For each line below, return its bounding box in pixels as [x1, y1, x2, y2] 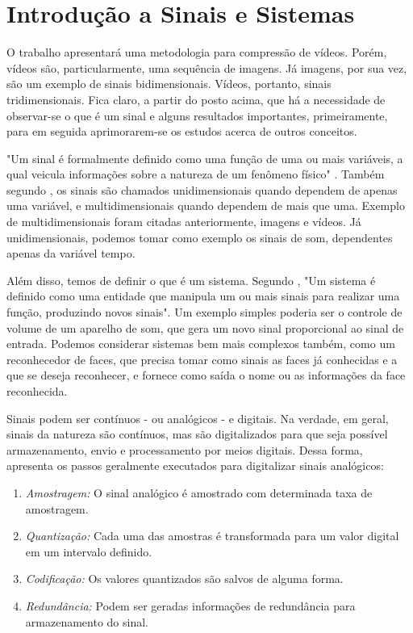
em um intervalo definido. [25, 543, 152, 560]
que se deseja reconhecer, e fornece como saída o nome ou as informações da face [6, 367, 406, 384]
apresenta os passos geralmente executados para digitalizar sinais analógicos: [6, 457, 384, 474]
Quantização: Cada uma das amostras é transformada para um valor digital [25, 527, 399, 544]
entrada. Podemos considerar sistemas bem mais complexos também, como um [6, 335, 395, 352]
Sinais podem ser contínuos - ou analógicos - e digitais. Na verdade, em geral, [6, 409, 389, 426]
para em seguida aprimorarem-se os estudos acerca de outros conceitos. [6, 123, 357, 140]
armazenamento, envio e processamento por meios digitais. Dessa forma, [6, 441, 363, 458]
